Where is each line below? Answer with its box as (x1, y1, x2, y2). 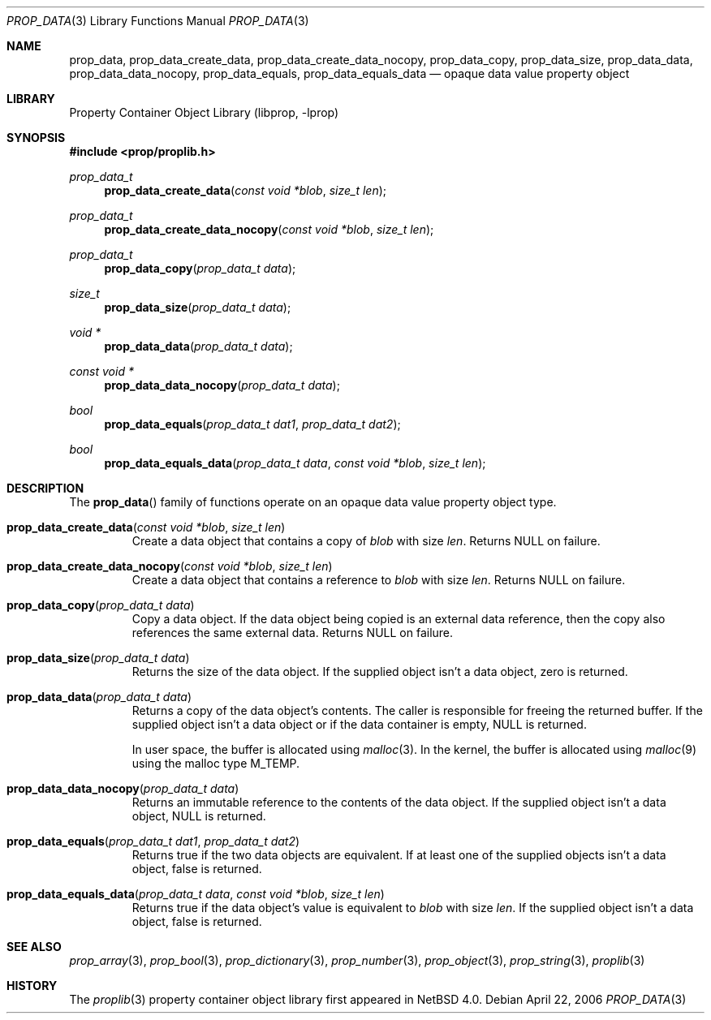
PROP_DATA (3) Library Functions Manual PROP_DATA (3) (6, 14, 309, 28)
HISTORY (6, 979, 58, 992)
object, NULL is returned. (131, 809, 266, 823)
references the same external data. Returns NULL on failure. (131, 626, 454, 639)
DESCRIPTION (6, 481, 84, 495)
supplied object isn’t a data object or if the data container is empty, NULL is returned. (131, 717, 587, 731)
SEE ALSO (6, 940, 62, 953)
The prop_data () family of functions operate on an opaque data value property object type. (69, 495, 557, 509)
